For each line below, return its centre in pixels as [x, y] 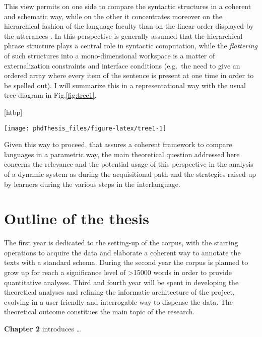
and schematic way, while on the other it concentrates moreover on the [113, 16]
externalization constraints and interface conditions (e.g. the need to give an [122, 65]
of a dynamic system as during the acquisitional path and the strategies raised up [130, 174]
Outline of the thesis [77, 218]
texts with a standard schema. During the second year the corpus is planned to [126, 262]
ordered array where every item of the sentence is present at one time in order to [129, 75]
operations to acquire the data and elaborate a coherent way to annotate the [122, 252]
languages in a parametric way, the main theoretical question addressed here [122, 154]
